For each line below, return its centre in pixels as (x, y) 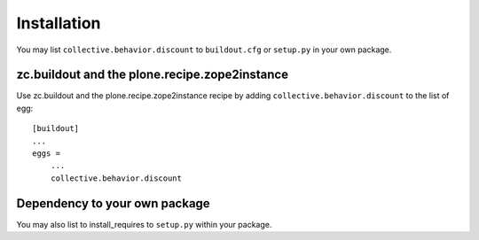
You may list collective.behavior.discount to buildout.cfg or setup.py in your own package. (204, 50)
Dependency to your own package (113, 203)
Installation (59, 23)
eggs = (47, 154)
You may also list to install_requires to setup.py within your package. (144, 224)
